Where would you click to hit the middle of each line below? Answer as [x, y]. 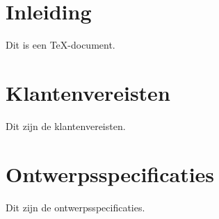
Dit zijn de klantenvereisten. [66, 125]
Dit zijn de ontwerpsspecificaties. [75, 207]
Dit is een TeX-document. [60, 45]
